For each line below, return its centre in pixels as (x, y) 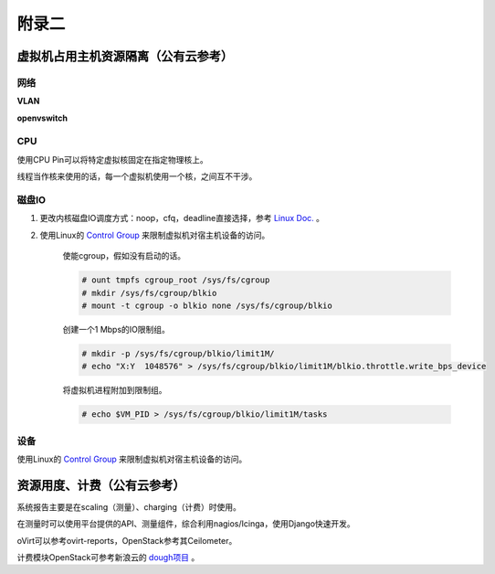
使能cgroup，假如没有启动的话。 (124, 256)
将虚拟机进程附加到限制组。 (115, 390)
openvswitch (42, 118)
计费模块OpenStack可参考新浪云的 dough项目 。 (108, 558)
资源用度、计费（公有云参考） (101, 485)
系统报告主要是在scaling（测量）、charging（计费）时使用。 (129, 506)
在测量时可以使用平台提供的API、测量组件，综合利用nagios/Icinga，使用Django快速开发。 (186, 524)
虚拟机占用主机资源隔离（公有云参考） (125, 56)
